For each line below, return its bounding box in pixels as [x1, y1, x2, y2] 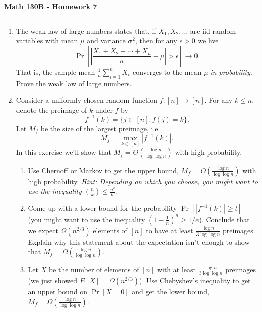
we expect [28, 225, 58, 236]
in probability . [210, 66, 252, 77]
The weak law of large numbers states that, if [16, 25, 156, 36]
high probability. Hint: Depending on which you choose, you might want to [28, 176, 258, 186]
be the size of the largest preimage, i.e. [40, 123, 160, 133]
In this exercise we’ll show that [16, 146, 112, 157]
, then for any [135, 35, 177, 46]
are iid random [190, 25, 236, 36]
